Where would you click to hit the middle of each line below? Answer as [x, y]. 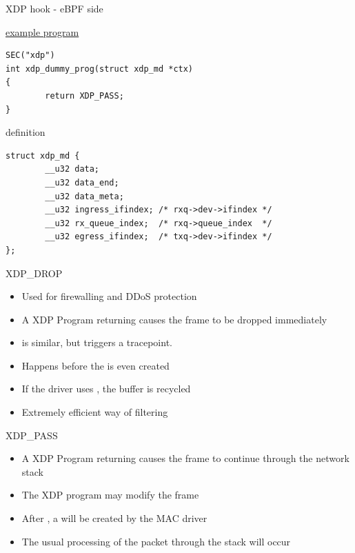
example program [42, 31]
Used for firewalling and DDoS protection [109, 296]
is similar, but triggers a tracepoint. [97, 342]
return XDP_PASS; [84, 95]
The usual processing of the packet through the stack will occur [156, 541]
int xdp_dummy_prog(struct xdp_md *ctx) [100, 69]
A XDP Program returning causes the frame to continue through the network [185, 458]
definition [26, 132]
